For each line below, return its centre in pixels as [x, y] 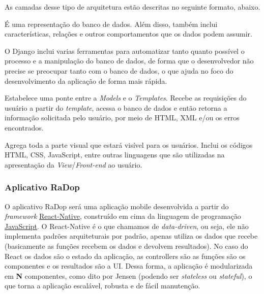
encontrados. [24, 127]
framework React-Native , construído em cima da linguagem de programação [123, 216]
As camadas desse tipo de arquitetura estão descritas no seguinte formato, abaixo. [133, 7]
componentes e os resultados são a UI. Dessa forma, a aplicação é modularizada [129, 266]
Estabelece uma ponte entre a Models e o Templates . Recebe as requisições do [126, 98]
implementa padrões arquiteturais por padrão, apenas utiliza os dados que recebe [131, 236]
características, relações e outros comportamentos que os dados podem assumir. [128, 34]
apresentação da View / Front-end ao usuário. [74, 164]
